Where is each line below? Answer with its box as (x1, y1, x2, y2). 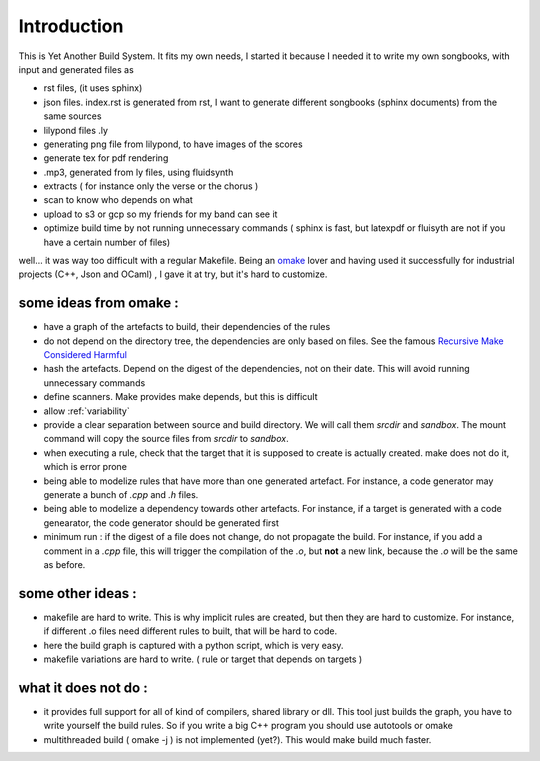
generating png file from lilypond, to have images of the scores (43, 138, 304, 150)
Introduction (18, 15, 124, 37)
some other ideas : (18, 585, 137, 602)
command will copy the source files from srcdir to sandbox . (43, 433, 289, 445)
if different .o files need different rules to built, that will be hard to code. (43, 625, 338, 637)
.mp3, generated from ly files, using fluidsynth (43, 166, 234, 178)
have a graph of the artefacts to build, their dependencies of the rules (43, 321, 331, 333)
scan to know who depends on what (43, 194, 194, 206)
